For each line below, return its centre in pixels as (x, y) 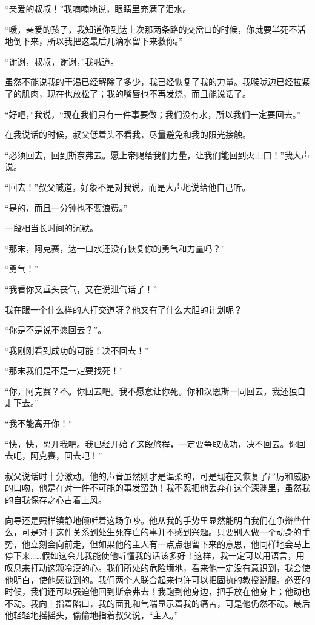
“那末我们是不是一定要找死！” (64, 370)
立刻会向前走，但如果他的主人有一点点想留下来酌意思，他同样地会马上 (170, 543)
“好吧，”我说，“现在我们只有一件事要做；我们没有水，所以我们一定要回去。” (153, 114)
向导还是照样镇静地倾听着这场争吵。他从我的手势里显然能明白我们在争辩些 (153, 520)
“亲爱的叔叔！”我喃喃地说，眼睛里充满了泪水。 (98, 8)
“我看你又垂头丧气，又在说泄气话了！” (81, 289)
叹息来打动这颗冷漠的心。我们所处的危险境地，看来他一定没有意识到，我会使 (157, 567)
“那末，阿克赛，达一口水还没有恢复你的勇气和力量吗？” (115, 248)
